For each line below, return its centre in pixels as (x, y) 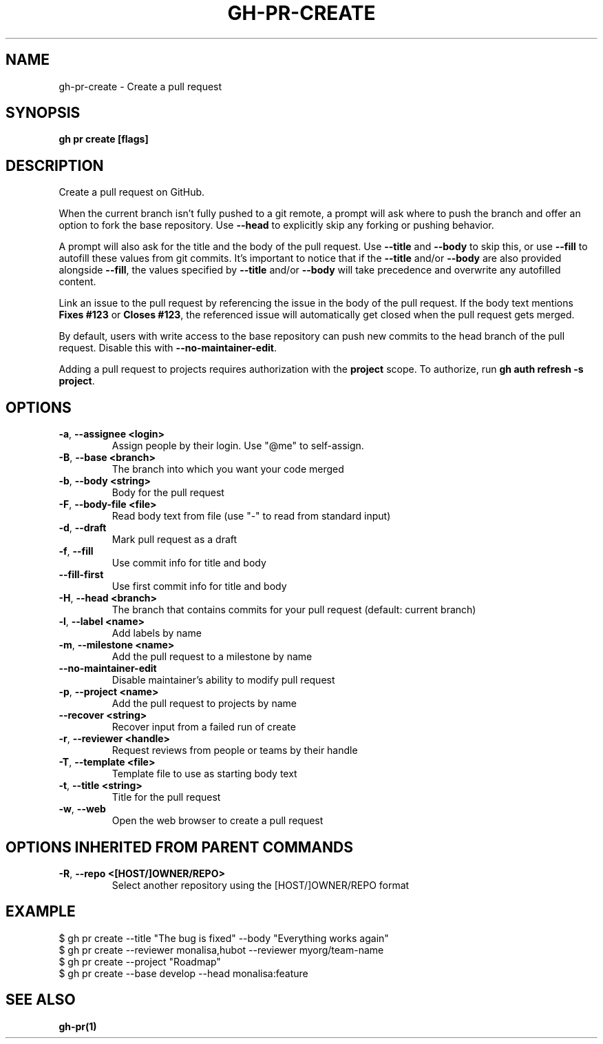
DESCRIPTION (55, 165)
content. (77, 282)
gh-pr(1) (78, 1026)
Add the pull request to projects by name (204, 704)
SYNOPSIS (43, 113)
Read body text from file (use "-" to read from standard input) (251, 516)
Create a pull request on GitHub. (132, 192)
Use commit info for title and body (189, 563)
